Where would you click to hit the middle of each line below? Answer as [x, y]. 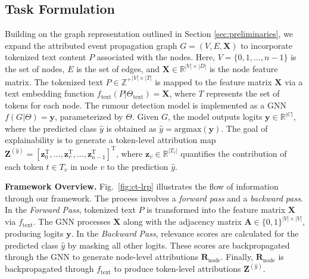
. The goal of [244, 128]
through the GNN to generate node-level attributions [102, 257]
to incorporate [266, 45]
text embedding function [50, 93]
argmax [188, 129]
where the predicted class [51, 128]
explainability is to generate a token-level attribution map [110, 140]
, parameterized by [89, 117]
